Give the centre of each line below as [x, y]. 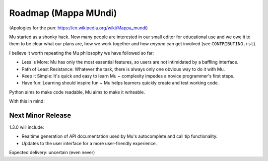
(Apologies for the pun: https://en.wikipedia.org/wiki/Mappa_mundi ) [79, 28]
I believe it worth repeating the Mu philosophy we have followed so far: [82, 53]
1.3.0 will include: [27, 127]
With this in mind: [27, 101]
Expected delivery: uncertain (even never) [52, 153]
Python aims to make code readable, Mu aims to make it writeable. [77, 92]
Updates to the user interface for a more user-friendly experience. [89, 143]
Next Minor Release [40, 115]
